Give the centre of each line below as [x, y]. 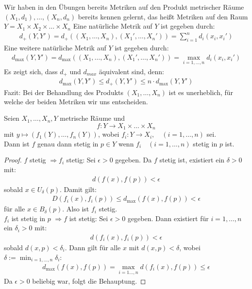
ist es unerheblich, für [201, 92]
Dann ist [17, 143]
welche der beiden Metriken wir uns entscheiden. [76, 102]
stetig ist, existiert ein [192, 160]
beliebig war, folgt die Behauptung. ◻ [89, 281]
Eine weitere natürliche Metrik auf [55, 48]
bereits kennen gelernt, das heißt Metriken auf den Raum [163, 16]
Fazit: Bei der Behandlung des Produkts [64, 92]
